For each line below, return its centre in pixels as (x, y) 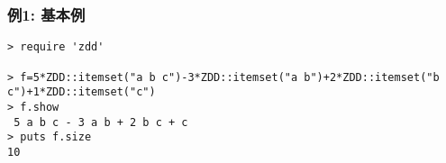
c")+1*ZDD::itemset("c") (82, 92)
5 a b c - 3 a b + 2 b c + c (101, 122)
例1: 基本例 (46, 14)
